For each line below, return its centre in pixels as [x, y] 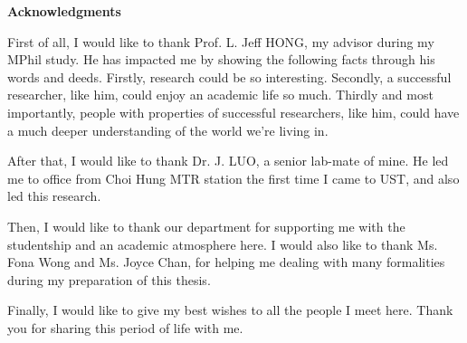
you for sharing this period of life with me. [125, 327]
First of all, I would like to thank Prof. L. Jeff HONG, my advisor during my [221, 41]
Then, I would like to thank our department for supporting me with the [206, 226]
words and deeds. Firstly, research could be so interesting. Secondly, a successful [229, 76]
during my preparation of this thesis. [109, 279]
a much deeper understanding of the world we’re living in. [168, 130]
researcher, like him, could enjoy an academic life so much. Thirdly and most [220, 95]
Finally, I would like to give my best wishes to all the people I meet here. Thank [230, 310]
